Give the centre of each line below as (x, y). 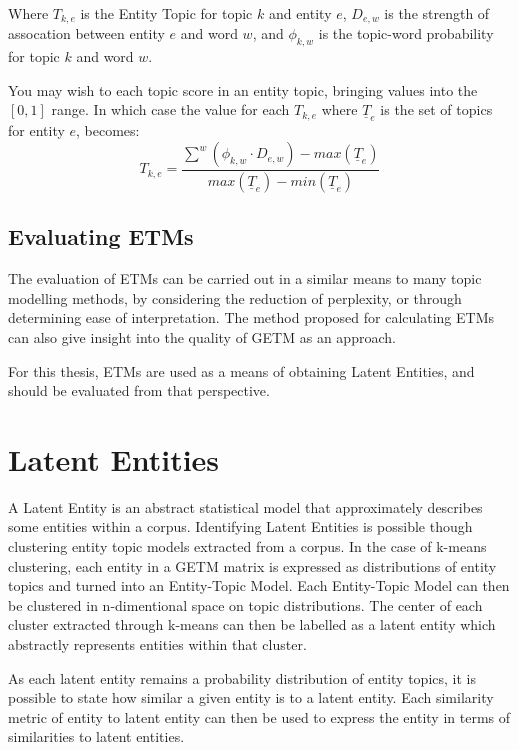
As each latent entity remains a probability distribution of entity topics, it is (242, 677)
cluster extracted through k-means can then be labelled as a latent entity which (252, 624)
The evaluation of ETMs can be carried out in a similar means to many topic (245, 278)
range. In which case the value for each (170, 109)
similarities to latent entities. (96, 736)
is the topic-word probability (406, 33)
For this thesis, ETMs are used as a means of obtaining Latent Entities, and (241, 370)
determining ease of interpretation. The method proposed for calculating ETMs (251, 317)
